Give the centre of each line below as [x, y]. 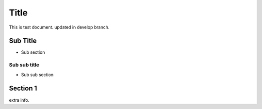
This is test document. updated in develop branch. [59, 27]
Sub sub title [24, 65]
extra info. [19, 100]
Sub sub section [37, 75]
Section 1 [23, 88]
